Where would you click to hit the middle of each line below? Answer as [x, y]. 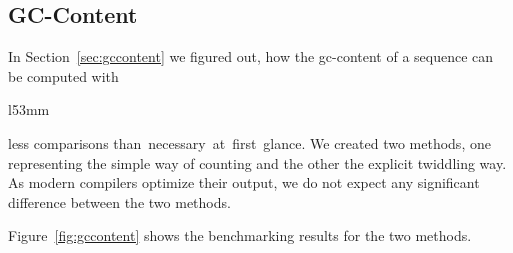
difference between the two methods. [119, 201]
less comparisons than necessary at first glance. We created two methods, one [249, 142]
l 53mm [29, 109]
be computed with [63, 75]
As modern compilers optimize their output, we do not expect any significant [244, 182]
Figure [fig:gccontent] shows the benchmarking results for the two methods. [240, 235]
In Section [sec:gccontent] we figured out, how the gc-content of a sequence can [251, 56]
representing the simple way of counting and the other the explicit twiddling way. [257, 162]
